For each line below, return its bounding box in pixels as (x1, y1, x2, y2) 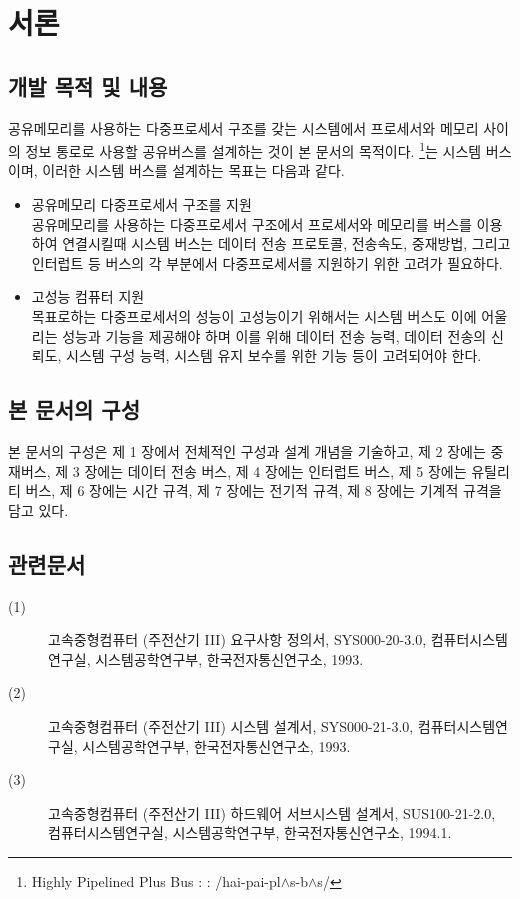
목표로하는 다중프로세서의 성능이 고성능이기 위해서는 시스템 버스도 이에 (31, 305, 477, 326)
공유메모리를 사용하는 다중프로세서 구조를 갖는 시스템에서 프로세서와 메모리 (8, 117, 479, 138)
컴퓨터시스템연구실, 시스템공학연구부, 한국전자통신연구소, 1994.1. (48, 822, 452, 843)
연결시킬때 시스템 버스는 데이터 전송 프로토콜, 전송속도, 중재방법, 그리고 (62, 233, 511, 254)
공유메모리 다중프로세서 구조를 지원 (31, 194, 252, 215)
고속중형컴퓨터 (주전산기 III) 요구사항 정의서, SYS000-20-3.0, (48, 629, 427, 650)
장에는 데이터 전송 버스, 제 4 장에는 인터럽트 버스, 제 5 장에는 (84, 460, 467, 481)
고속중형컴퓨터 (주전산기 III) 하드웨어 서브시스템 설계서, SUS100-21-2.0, (48, 802, 496, 823)
